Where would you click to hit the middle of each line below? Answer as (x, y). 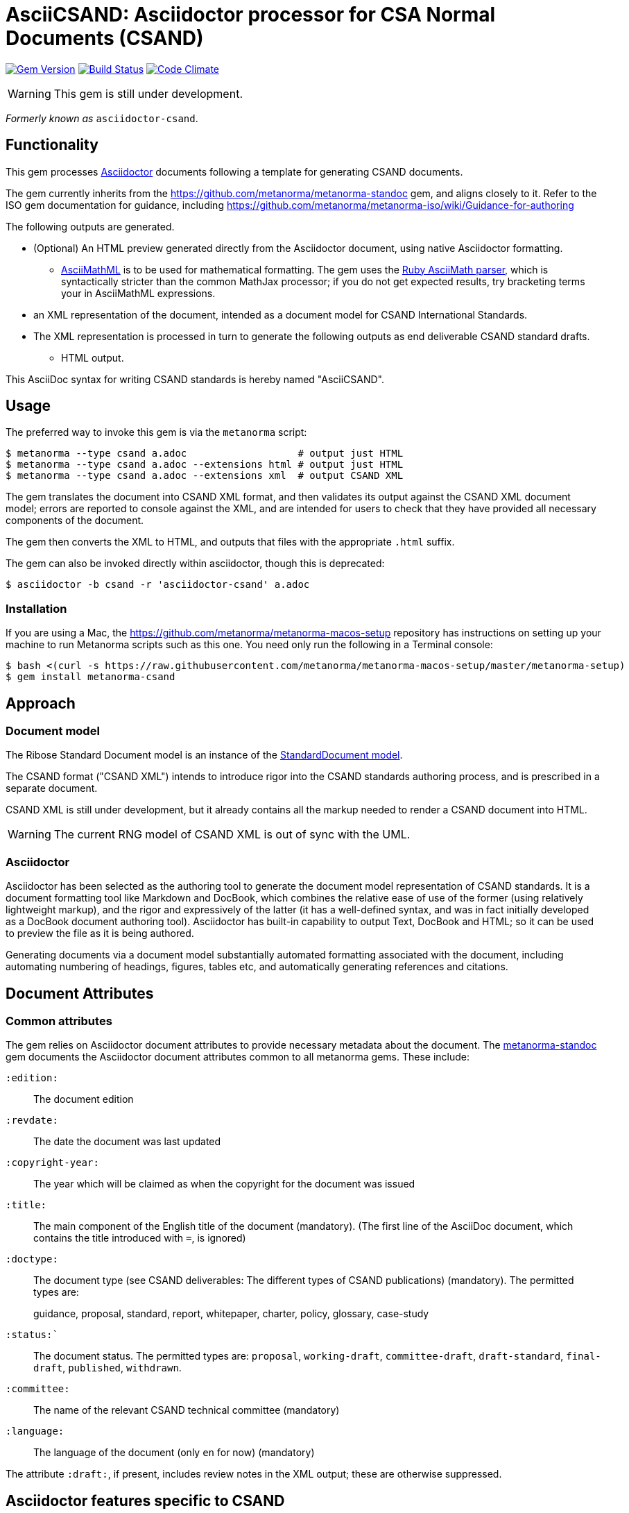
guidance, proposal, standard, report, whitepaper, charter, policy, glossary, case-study (231, 1314)
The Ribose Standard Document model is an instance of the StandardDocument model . (204, 755)
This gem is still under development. (148, 93)
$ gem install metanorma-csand (91, 677)
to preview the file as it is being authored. (100, 933)
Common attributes (59, 1021)
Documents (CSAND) (105, 38)
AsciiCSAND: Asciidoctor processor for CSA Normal (251, 15)
